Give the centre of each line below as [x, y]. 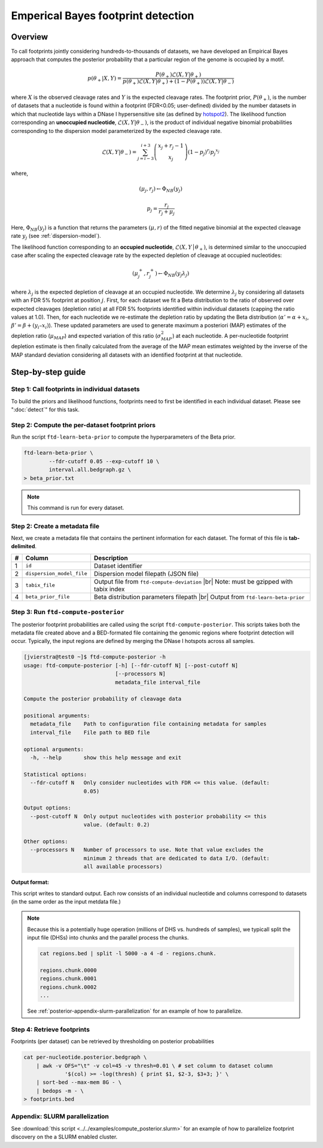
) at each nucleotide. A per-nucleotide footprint [231, 336]
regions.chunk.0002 [68, 987]
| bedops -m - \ [60, 1091]
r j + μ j [167, 213]
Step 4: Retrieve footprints [50, 1029]
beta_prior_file [48, 597]
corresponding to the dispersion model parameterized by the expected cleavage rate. [117, 131]
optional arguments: [54, 749]
